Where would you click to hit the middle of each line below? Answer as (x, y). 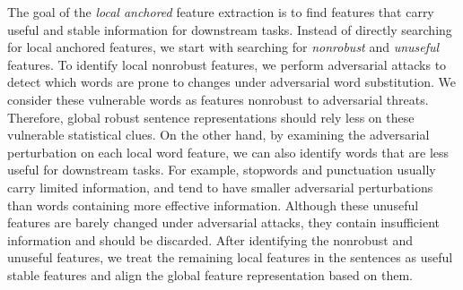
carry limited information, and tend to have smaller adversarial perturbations (220, 187)
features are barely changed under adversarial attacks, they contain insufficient (223, 222)
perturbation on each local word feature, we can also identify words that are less (228, 152)
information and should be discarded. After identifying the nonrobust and (210, 239)
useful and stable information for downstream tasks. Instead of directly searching (230, 29)
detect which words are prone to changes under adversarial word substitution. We (231, 82)
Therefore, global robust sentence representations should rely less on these (211, 117)
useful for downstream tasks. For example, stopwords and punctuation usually (222, 170)
